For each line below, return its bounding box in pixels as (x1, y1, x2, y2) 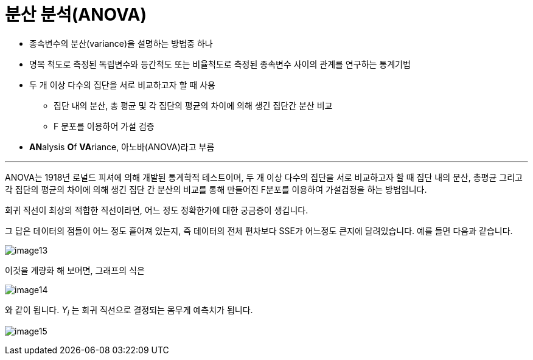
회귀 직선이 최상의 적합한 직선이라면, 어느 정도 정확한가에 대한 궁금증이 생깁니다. (5, 204, 308, 215)
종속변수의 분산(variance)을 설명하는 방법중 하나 (29, 38, 213, 49)
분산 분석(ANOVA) (5, 4, 147, 25)
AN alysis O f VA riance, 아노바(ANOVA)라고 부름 (29, 141, 215, 152)
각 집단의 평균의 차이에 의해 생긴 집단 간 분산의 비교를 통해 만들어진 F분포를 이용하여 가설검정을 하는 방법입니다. (5, 184, 427, 195)
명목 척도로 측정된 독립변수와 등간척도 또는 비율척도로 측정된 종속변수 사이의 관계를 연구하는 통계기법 (29, 58, 411, 69)
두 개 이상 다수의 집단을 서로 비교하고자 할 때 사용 (29, 79, 215, 90)
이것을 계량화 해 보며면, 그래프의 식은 (5, 265, 145, 275)
